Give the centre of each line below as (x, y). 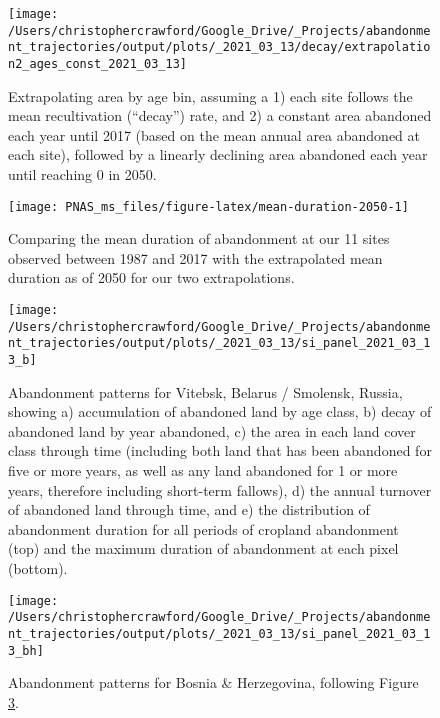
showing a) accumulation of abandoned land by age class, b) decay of (220, 411)
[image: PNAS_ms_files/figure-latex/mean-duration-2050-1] (208, 206)
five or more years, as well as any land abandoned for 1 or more (203, 470)
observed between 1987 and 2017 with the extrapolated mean (195, 257)
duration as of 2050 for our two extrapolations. (151, 277)
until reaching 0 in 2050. (82, 174)
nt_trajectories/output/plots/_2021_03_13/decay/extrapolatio (219, 47)
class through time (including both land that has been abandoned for (220, 450)
